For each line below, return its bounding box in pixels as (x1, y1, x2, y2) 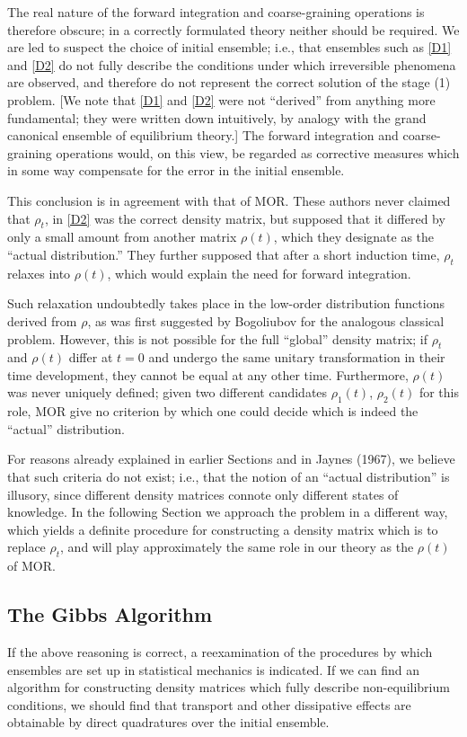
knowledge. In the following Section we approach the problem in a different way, (7, 502, 448, 521)
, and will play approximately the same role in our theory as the (60, 537, 414, 556)
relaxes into (7, 263, 71, 282)
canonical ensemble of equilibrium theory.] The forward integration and (7, 126, 399, 145)
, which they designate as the (273, 227, 435, 246)
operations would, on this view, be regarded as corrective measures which (56, 143, 460, 162)
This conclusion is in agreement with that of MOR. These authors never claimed (7, 191, 451, 209)
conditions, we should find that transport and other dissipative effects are (7, 695, 411, 714)
